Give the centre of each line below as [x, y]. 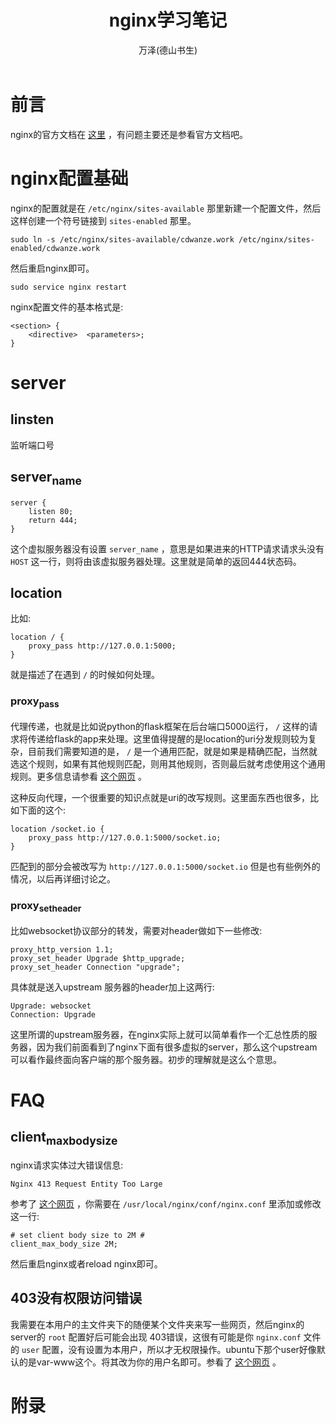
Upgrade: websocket [51, 1006]
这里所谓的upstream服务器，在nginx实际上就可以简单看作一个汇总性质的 [159, 1034]
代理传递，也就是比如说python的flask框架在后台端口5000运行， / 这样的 [160, 726]
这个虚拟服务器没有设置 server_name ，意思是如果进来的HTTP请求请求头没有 [167, 548]
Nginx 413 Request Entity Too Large [86, 1184]
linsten [32, 419]
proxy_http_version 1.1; [62, 949]
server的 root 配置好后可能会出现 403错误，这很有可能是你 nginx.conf [156, 1337]
